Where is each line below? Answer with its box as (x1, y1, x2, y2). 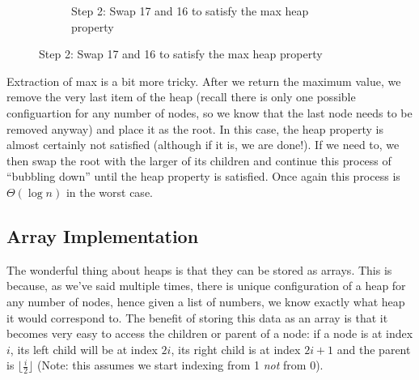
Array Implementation (6, 223, 199, 248)
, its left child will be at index (10, 340, 158, 357)
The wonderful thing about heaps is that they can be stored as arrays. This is (6, 261, 392, 278)
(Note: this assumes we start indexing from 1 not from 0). (37, 357, 324, 374)
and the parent (336, 340, 411, 357)
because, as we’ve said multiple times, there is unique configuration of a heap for (6, 277, 406, 294)
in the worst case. (66, 183, 153, 200)
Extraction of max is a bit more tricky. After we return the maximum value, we (6, 72, 401, 89)
